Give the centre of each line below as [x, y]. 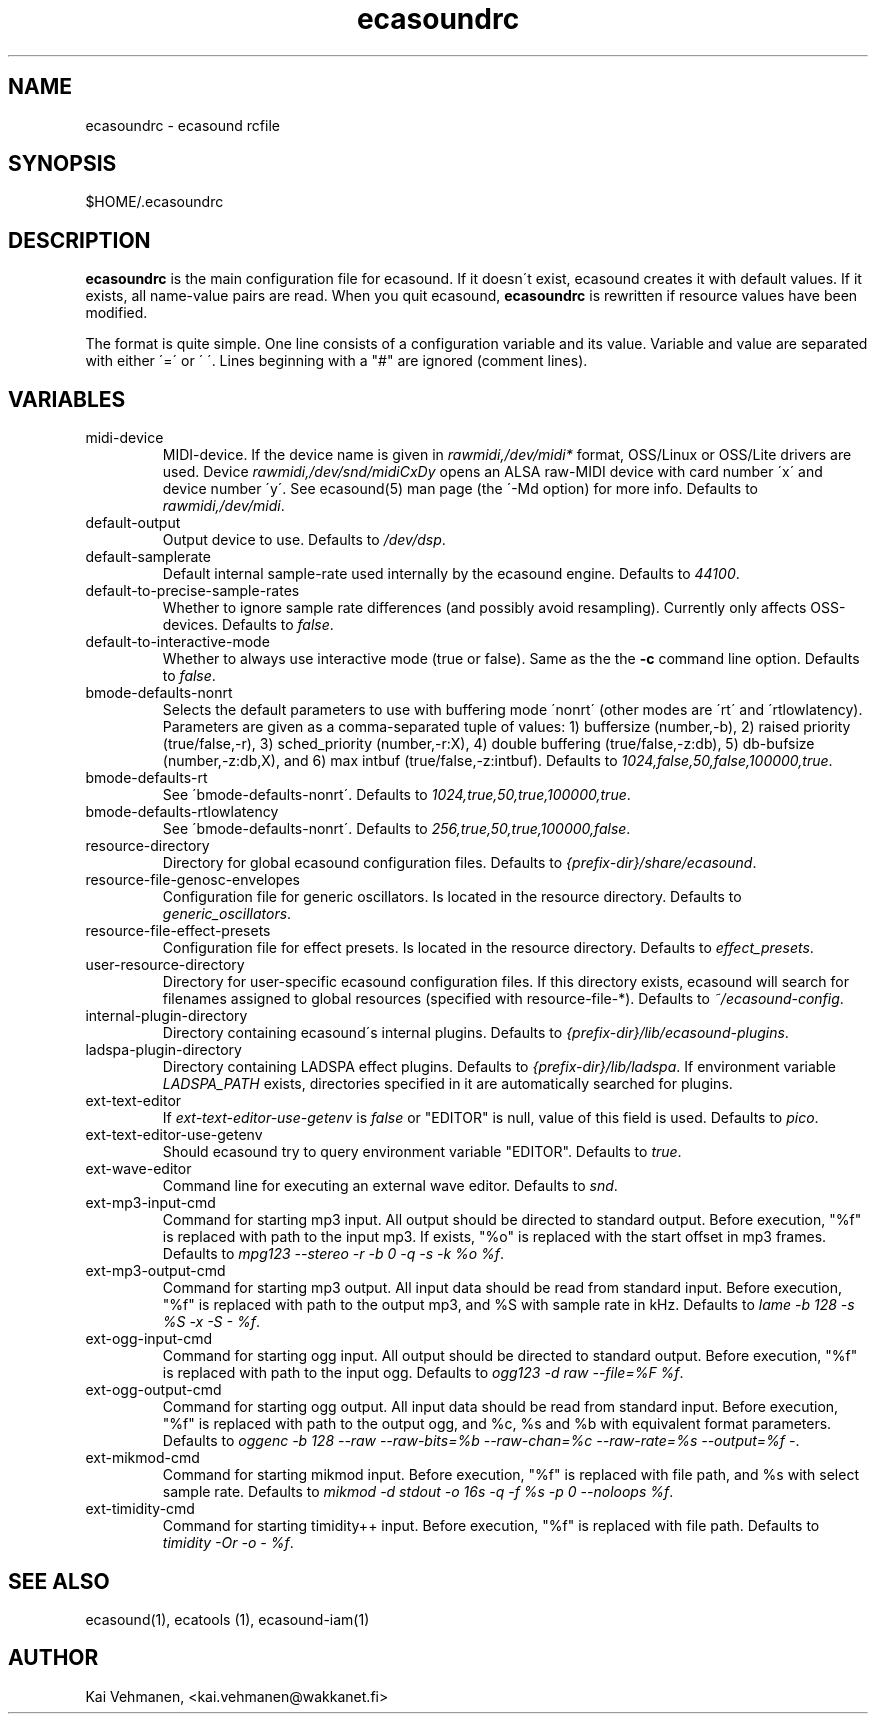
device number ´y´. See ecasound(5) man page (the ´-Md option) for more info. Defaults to [460, 489]
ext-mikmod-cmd [142, 1458]
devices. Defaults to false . [248, 625]
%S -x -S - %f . [211, 1322]
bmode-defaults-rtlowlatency [182, 812]
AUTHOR [53, 1658]
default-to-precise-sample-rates [192, 591]
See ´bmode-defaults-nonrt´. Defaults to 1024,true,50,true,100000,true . [396, 795]
